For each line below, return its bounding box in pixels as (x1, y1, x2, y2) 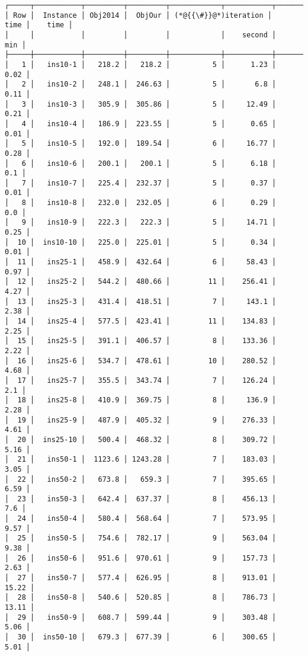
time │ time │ (5, 21, 73, 30)
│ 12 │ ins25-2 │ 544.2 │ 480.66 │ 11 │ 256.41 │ (5, 277, 277, 286)
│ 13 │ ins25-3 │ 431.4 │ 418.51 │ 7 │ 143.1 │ (5, 297, 277, 306)
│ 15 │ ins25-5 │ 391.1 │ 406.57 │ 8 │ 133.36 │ (5, 337, 277, 345)
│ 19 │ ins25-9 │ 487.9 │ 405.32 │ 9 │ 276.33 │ (5, 415, 277, 424)
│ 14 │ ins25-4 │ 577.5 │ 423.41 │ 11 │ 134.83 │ (5, 317, 277, 325)
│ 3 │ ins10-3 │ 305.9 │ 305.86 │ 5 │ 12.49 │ (5, 100, 277, 108)
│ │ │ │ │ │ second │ (5, 30, 277, 39)
